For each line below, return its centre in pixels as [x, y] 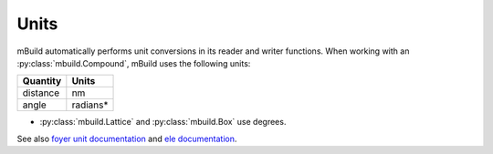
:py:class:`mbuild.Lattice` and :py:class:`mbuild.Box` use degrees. [163, 122]
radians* [90, 105]
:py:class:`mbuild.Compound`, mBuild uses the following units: [134, 63]
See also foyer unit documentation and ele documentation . [127, 139]
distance [41, 93]
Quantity [42, 81]
